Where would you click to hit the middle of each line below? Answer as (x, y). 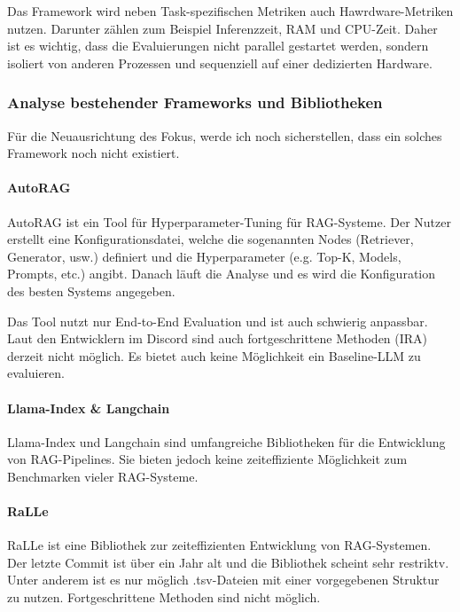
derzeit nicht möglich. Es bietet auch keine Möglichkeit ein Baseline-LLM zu (214, 355)
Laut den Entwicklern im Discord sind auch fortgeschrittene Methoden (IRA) (218, 338)
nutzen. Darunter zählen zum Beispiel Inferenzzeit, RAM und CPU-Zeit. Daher (222, 28)
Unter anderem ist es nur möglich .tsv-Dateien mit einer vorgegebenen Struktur (223, 580)
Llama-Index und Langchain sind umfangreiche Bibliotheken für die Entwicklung (226, 441)
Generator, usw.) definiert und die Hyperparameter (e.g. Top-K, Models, (204, 256)
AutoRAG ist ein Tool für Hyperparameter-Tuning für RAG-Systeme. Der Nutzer (229, 221)
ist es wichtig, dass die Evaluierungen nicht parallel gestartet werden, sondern (218, 46)
